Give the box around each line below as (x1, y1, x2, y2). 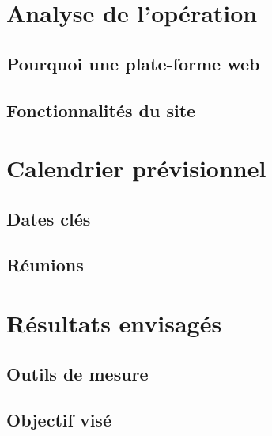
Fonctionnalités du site (6, 97, 196, 122)
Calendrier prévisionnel (6, 152, 266, 184)
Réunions (6, 252, 84, 277)
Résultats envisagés (6, 307, 222, 339)
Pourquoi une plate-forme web (6, 51, 260, 75)
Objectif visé (6, 408, 111, 432)
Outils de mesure (6, 361, 149, 385)
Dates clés (6, 206, 91, 230)
